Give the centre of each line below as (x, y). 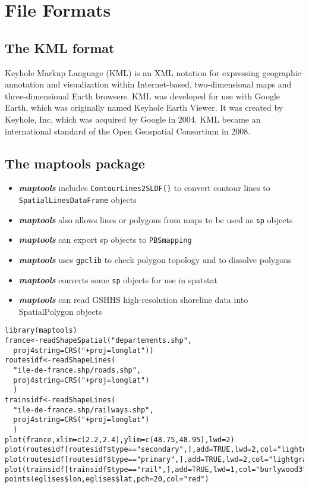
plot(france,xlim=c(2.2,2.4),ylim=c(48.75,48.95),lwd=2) (120, 439)
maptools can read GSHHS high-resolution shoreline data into (133, 300)
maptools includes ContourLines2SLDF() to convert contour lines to (144, 188)
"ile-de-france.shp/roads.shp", (77, 370)
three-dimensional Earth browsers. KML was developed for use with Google (143, 96)
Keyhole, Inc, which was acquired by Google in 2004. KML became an (133, 119)
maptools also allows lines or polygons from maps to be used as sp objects (156, 219)
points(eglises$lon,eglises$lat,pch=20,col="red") (107, 479)
